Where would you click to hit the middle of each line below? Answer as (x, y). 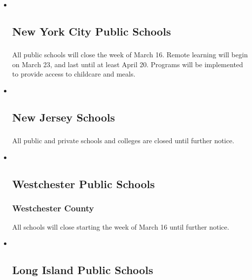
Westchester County (53, 208)
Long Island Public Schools (83, 270)
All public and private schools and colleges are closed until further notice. (123, 140)
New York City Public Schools (91, 31)
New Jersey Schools (64, 117)
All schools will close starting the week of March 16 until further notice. (121, 226)
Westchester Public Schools (83, 183)
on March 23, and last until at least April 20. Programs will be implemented (127, 64)
